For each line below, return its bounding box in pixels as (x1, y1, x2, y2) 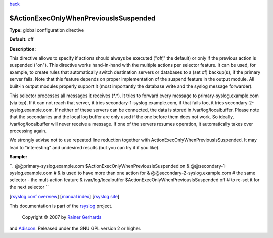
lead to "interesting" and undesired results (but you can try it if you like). (9, 144, 160, 150)
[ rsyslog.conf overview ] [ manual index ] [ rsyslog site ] (9, 194, 120, 200)
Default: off (9, 36, 34, 42)
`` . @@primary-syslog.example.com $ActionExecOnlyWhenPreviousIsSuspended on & (9, 163, 190, 169)
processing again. (9, 128, 47, 134)
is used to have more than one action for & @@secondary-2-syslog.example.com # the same (61, 170, 256, 176)
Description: (9, 45, 36, 52)
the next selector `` (9, 184, 49, 190)
